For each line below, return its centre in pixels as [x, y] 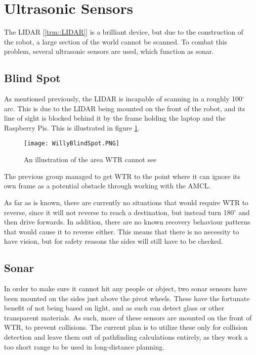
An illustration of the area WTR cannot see [90, 159]
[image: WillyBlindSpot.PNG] [72, 144]
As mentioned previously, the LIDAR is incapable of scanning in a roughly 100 [123, 99]
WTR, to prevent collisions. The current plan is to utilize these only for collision [126, 327]
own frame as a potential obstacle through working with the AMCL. [107, 186]
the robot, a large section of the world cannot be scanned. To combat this [116, 41]
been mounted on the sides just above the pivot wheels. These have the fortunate [127, 298]
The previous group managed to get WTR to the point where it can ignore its [122, 176]
